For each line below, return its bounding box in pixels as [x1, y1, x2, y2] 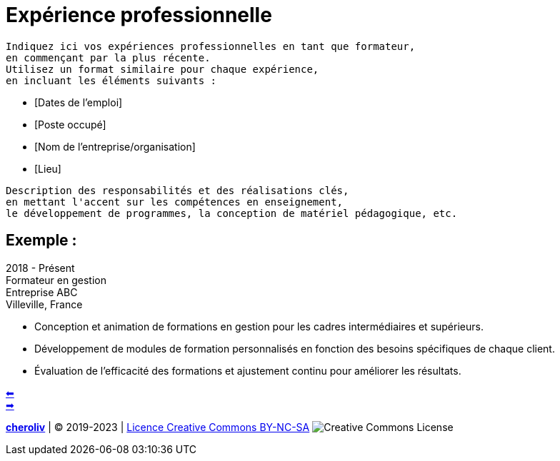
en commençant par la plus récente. [6, 51, 211, 64]
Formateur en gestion [6, 273, 106, 286]
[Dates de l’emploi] [34, 96, 123, 108]
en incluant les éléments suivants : [6, 74, 217, 86]
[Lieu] [34, 162, 61, 175]
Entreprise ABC [6, 285, 78, 298]
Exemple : [6, 231, 77, 250]
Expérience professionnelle [6, 3, 272, 27]
